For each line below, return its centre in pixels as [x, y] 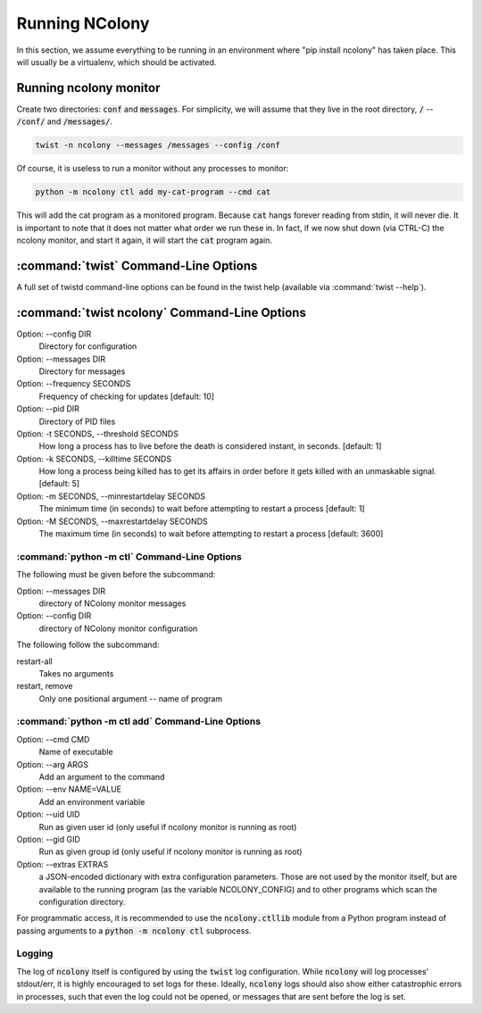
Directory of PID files [77, 421]
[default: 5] [59, 484]
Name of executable [76, 752]
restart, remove [45, 686]
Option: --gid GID [48, 839]
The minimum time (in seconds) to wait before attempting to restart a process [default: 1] [202, 509]
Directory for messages [82, 371]
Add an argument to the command [102, 776]
